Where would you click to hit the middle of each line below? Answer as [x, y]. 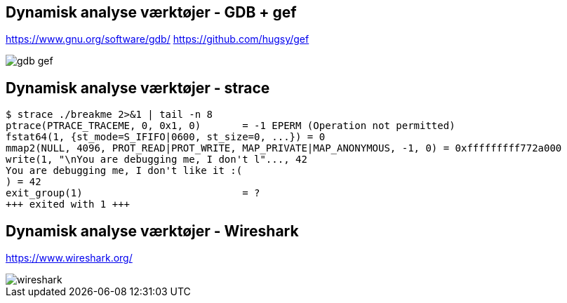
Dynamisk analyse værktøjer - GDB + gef [151, 12]
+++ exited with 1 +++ [68, 204]
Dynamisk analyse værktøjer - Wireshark [152, 231]
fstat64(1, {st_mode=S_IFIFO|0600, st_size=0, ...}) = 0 [166, 137]
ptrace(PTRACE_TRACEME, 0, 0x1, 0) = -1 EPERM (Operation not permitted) [231, 126]
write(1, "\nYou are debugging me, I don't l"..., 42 [156, 160]
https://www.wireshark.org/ [69, 258]
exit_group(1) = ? [133, 193]
